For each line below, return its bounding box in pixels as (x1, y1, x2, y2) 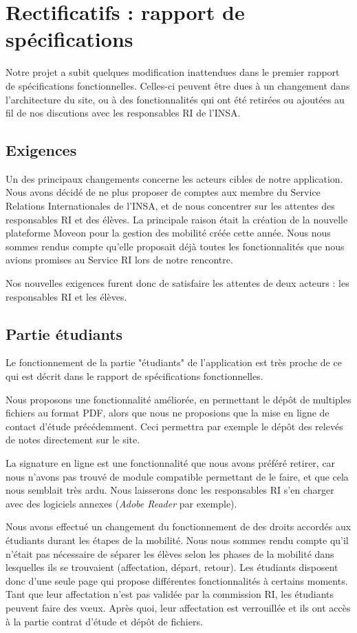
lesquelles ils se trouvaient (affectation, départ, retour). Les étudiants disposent (6, 560, 338, 574)
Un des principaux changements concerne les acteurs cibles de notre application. (6, 171, 343, 185)
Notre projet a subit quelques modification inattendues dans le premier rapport (6, 65, 340, 79)
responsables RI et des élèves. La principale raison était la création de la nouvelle (6, 212, 348, 226)
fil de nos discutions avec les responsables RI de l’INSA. (6, 105, 241, 120)
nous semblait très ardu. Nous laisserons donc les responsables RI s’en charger (6, 483, 334, 497)
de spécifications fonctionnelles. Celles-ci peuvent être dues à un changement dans (6, 78, 350, 92)
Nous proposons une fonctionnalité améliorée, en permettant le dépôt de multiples (6, 392, 351, 406)
